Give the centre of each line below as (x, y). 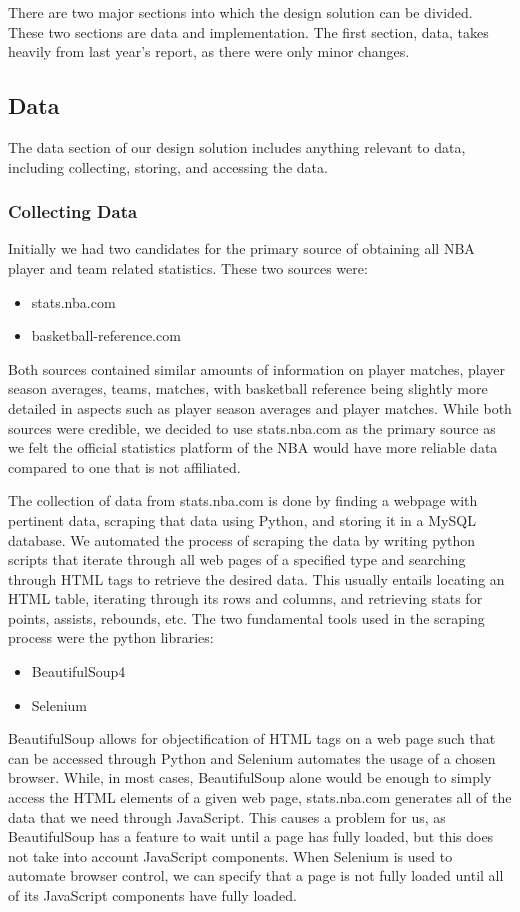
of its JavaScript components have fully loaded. (152, 895)
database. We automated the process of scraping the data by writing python (242, 539)
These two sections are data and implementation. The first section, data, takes (248, 31)
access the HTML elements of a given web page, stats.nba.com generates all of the (260, 797)
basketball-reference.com (106, 335)
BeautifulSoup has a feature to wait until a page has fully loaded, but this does (251, 836)
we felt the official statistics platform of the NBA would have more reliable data (253, 447)
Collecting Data (73, 211)
